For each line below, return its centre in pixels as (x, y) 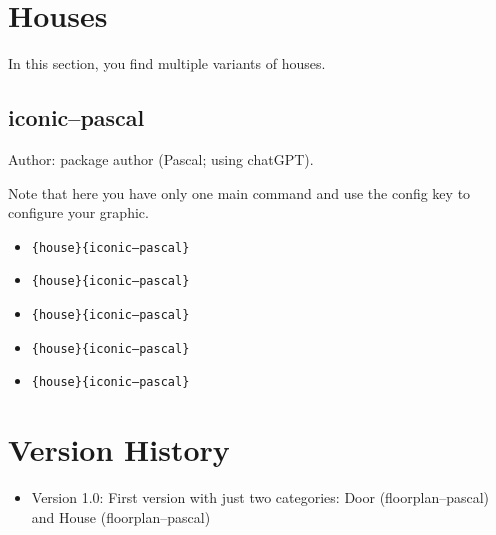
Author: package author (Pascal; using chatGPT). (161, 158)
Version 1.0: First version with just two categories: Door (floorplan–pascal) (260, 497)
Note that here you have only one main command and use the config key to (239, 192)
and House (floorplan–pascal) (121, 516)
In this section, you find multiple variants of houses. (167, 63)
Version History (119, 449)
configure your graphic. (78, 212)
